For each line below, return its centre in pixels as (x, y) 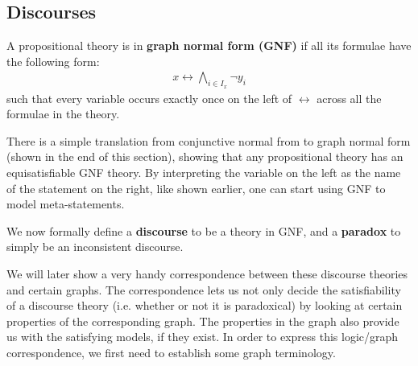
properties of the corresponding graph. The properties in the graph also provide (203, 321)
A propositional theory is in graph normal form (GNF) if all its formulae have (209, 45)
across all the (349, 98)
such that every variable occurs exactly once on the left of (149, 98)
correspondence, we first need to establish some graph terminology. (171, 352)
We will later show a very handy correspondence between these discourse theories (207, 273)
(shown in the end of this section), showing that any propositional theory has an (205, 156)
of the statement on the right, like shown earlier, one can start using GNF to (196, 188)
